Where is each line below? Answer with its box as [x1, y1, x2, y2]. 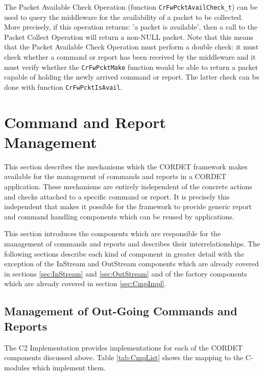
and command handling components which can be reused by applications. [4, 211, 234, 221]
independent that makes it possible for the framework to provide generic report [4, 201, 252, 212]
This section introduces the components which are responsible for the [4, 228, 221, 239]
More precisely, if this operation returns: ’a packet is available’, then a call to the [4, 21, 257, 32]
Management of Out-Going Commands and [4, 303, 237, 319]
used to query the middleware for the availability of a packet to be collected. [4, 11, 244, 22]
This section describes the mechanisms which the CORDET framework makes [4, 161, 248, 171]
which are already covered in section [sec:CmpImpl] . [4, 278, 166, 289]
